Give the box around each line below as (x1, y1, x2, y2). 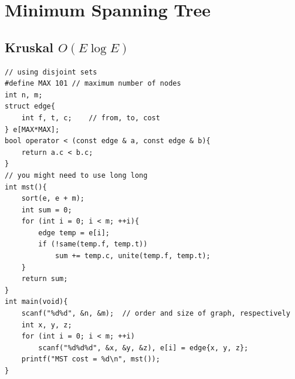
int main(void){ (5, 297, 68, 306)
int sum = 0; (21, 205, 72, 214)
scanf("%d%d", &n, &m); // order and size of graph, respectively (21, 309, 290, 318)
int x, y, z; (21, 320, 72, 329)
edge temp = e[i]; (38, 228, 110, 237)
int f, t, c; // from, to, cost (21, 113, 160, 122)
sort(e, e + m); (21, 194, 85, 203)
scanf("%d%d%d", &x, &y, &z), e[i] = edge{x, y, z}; (38, 343, 249, 352)
